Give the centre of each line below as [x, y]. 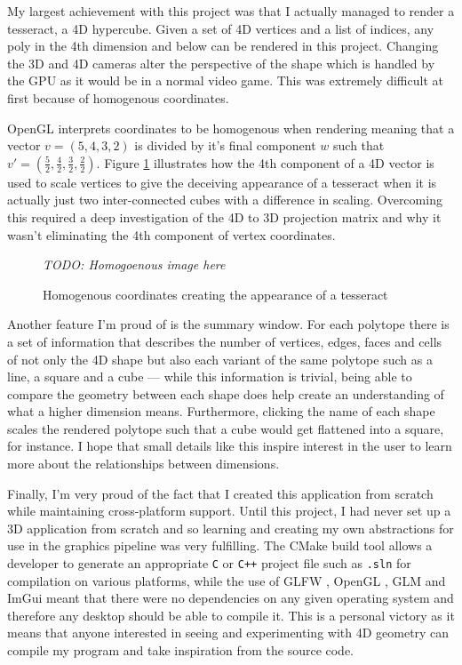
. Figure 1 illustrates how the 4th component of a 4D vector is [265, 162]
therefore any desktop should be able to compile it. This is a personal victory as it [231, 615]
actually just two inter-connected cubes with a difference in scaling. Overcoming [225, 200]
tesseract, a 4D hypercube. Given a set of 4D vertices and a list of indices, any [221, 28]
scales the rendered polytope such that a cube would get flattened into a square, [226, 428]
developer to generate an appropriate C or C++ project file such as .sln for [209, 563]
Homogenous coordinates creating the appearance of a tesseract [215, 294]
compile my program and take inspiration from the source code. [181, 650]
